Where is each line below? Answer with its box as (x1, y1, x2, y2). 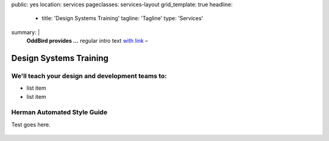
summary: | (11, 28, 40, 36)
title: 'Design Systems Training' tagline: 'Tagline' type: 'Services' (41, 15, 203, 22)
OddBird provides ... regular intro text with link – (26, 37, 149, 45)
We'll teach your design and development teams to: (11, 71, 168, 80)
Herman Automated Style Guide (11, 108, 108, 117)
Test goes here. (11, 121, 51, 128)
